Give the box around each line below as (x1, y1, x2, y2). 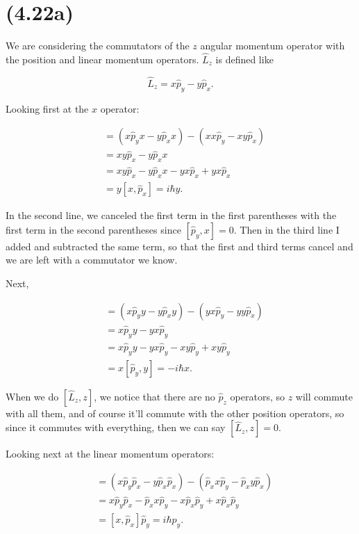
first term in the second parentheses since (6, 222, 181, 236)
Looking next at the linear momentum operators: (6, 446, 215, 461)
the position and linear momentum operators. (6, 51, 199, 66)
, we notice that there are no (94, 389, 215, 403)
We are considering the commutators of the (6, 38, 190, 53)
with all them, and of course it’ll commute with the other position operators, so (6, 405, 344, 420)
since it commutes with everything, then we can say (6, 420, 226, 435)
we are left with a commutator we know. (6, 252, 178, 267)
